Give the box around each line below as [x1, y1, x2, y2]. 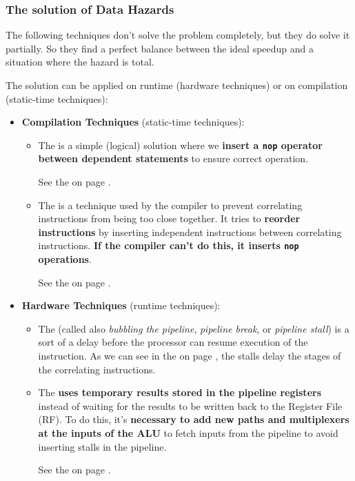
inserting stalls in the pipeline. [38, 439, 167, 453]
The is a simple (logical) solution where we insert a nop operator [38, 137, 323, 152]
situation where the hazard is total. [6, 55, 154, 69]
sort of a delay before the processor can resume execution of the [38, 335, 308, 349]
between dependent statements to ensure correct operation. [38, 151, 308, 166]
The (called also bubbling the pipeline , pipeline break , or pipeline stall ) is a [38, 321, 349, 335]
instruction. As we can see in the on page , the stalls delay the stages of [38, 349, 341, 363]
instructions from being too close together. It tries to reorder [38, 211, 301, 226]
